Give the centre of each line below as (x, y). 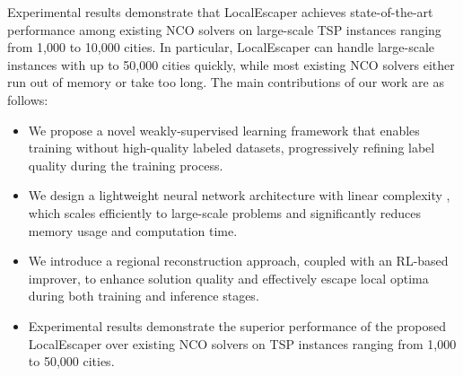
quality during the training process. (126, 165)
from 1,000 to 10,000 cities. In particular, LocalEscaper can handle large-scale (221, 47)
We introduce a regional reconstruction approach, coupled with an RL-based (238, 261)
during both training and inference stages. (144, 296)
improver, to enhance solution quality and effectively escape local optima (228, 278)
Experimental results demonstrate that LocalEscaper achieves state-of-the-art (220, 12)
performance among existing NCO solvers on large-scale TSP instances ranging (224, 29)
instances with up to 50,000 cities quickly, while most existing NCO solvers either (231, 64)
